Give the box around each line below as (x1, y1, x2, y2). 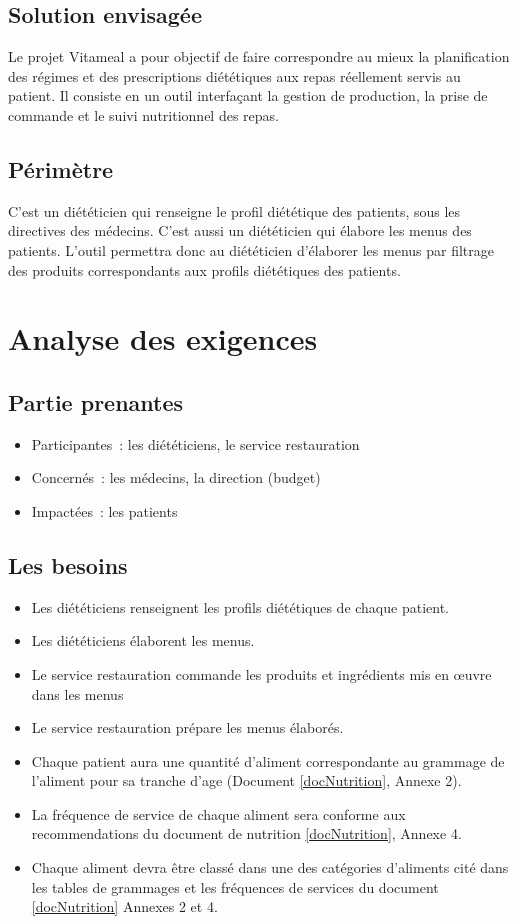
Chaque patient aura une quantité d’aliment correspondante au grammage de (31, 750, 505, 771)
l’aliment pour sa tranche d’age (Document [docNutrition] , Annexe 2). (31, 770, 462, 791)
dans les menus (31, 683, 124, 704)
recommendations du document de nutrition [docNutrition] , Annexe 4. (31, 823, 462, 844)
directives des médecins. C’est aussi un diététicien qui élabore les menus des (8, 220, 472, 241)
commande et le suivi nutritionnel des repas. (8, 104, 279, 125)
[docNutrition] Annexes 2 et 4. (31, 896, 218, 917)
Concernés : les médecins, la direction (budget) (31, 467, 321, 488)
